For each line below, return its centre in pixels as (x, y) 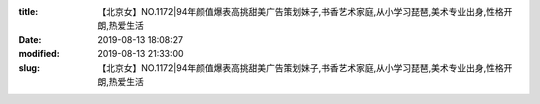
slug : (29, 67)
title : (28, 11)
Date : (30, 39)
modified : (39, 54)
